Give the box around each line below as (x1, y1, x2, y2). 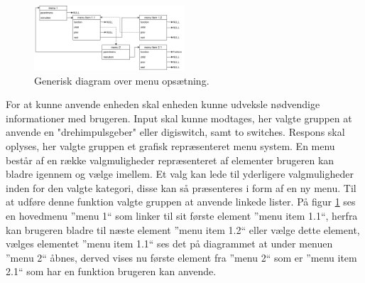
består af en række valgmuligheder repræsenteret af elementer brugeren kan (6, 152, 334, 167)
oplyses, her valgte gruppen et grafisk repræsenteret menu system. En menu (6, 139, 335, 154)
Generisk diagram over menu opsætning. (34, 73, 209, 87)
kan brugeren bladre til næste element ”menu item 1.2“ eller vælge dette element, (6, 222, 360, 237)
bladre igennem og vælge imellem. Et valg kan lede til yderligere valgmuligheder (6, 166, 354, 181)
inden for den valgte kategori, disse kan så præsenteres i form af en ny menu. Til (6, 180, 356, 195)
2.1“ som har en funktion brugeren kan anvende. (6, 264, 217, 279)
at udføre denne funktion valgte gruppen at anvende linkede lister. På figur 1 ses (6, 194, 356, 209)
